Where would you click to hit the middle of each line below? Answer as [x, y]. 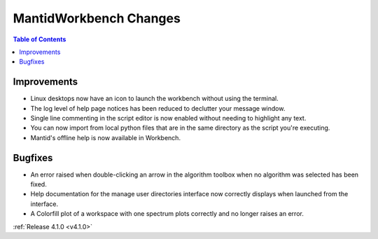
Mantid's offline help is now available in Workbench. [106, 137]
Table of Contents [40, 39]
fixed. [38, 184]
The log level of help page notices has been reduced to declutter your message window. [158, 108]
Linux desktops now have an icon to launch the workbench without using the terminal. [155, 99]
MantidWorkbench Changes [97, 18]
